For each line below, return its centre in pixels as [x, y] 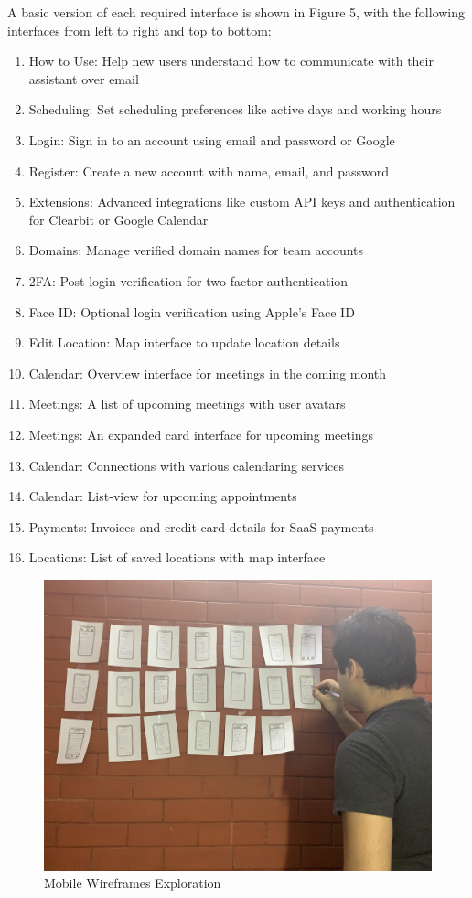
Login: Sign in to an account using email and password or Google [212, 139]
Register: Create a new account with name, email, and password [209, 171]
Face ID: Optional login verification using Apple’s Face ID [192, 311]
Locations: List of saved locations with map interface [177, 557]
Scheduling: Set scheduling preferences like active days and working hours [235, 109]
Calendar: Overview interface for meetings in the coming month [208, 373]
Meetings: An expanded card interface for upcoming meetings [201, 434]
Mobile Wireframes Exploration [133, 883]
